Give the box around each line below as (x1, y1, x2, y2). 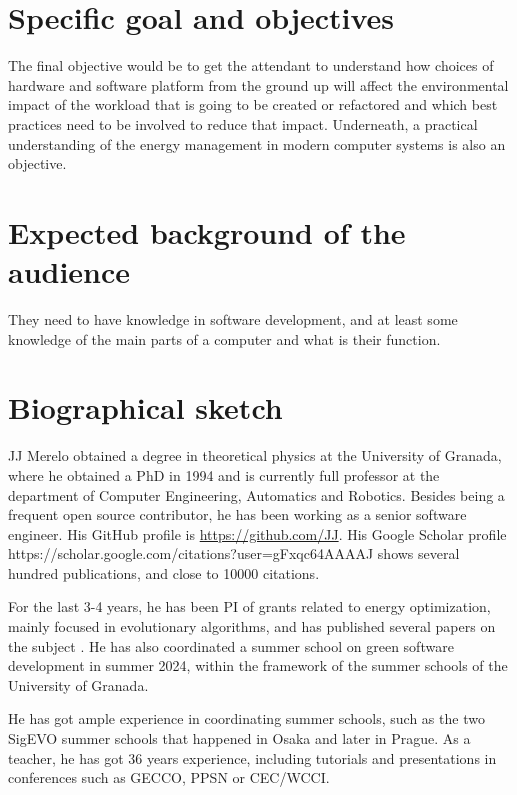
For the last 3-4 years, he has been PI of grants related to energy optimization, (8, 596, 491, 617)
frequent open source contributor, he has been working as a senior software (8, 504, 467, 525)
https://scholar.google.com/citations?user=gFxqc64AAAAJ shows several (8, 543, 460, 564)
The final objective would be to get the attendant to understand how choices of (8, 55, 494, 76)
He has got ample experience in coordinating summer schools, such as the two (8, 708, 485, 729)
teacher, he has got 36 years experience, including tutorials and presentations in (8, 747, 497, 768)
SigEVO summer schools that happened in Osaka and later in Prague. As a (8, 728, 471, 749)
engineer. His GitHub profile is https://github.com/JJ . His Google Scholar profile (8, 523, 507, 544)
